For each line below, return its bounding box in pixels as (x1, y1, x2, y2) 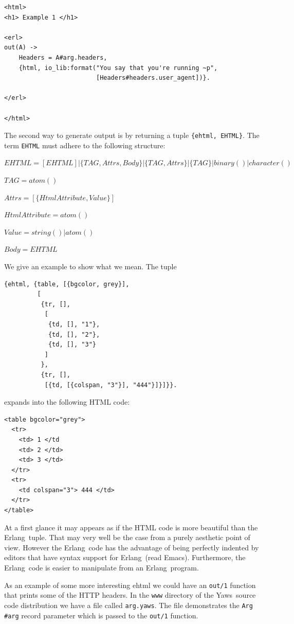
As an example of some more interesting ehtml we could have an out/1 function (4, 579, 256, 590)
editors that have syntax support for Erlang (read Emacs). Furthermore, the (4, 552, 246, 563)
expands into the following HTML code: (4, 396, 130, 407)
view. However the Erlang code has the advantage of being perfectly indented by (4, 542, 259, 552)
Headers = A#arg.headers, (19, 54, 107, 61)
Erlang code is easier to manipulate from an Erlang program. (4, 562, 199, 573)
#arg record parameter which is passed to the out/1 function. (4, 610, 198, 620)
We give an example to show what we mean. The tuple (4, 261, 177, 271)
